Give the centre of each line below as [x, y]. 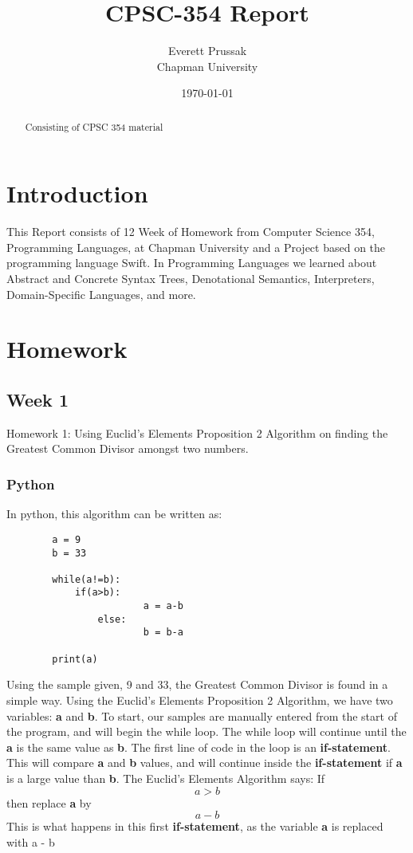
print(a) [75, 659]
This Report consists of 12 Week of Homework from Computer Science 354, [191, 232]
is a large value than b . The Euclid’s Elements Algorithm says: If [166, 778]
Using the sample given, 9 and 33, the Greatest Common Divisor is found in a [197, 684]
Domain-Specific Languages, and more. [101, 294]
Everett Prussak [207, 51]
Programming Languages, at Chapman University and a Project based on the [196, 247]
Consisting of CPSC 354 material [94, 126]
